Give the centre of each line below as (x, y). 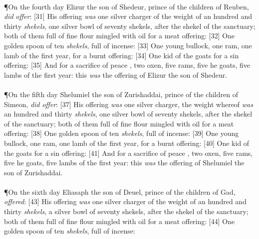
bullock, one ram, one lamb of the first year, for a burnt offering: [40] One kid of (127, 143)
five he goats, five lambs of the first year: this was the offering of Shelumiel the (124, 163)
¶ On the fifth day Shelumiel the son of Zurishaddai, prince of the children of (121, 94)
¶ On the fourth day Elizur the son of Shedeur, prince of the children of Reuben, (127, 6)
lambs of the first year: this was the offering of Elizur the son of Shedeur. (116, 74)
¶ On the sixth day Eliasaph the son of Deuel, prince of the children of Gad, (120, 191)
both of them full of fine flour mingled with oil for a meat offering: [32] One (120, 36)
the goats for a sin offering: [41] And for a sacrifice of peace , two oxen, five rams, (129, 153)
